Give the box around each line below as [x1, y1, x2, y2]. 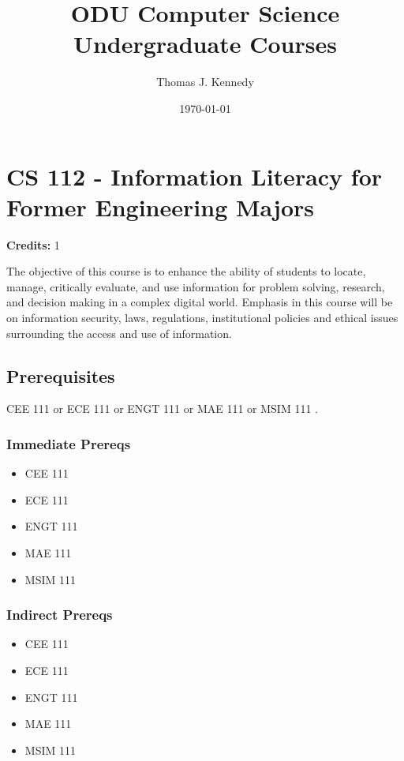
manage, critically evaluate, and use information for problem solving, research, [6, 278, 385, 294]
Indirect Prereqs [6, 605, 113, 624]
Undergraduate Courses [73, 28, 337, 60]
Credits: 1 [6, 236, 60, 253]
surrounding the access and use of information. [6, 324, 232, 341]
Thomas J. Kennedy [156, 73, 254, 90]
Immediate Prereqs [6, 433, 131, 453]
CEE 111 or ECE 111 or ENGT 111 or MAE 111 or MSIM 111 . [6, 400, 318, 417]
